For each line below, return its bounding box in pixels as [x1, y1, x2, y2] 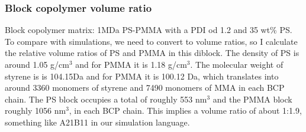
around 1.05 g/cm [5, 58, 69, 70]
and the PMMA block [212, 93, 292, 105]
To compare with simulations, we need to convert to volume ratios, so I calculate [5, 35, 298, 47]
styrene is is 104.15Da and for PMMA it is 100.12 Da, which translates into [5, 70, 279, 82]
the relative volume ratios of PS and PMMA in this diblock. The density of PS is [5, 47, 299, 59]
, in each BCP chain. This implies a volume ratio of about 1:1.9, [69, 104, 302, 117]
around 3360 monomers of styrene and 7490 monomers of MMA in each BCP [5, 81, 285, 94]
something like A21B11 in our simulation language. [5, 115, 190, 128]
